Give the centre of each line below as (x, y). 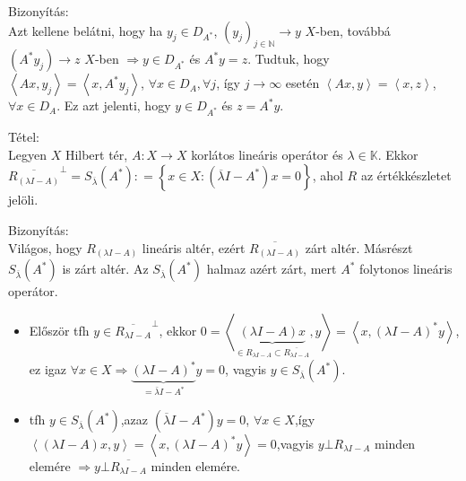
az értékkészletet (406, 175)
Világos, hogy (45, 247)
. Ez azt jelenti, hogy (114, 105)
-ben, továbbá (353, 30)
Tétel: (24, 137)
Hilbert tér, (96, 154)
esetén (302, 83)
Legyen (27, 154)
